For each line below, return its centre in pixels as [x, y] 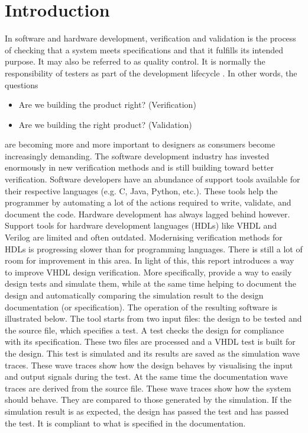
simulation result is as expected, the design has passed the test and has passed [147, 411]
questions [22, 84]
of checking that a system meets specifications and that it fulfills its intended [144, 49]
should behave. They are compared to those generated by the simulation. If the [148, 400]
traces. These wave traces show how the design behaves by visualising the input [149, 365]
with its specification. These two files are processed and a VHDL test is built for [150, 341]
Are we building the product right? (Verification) [107, 105]
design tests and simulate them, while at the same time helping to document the [151, 283]
